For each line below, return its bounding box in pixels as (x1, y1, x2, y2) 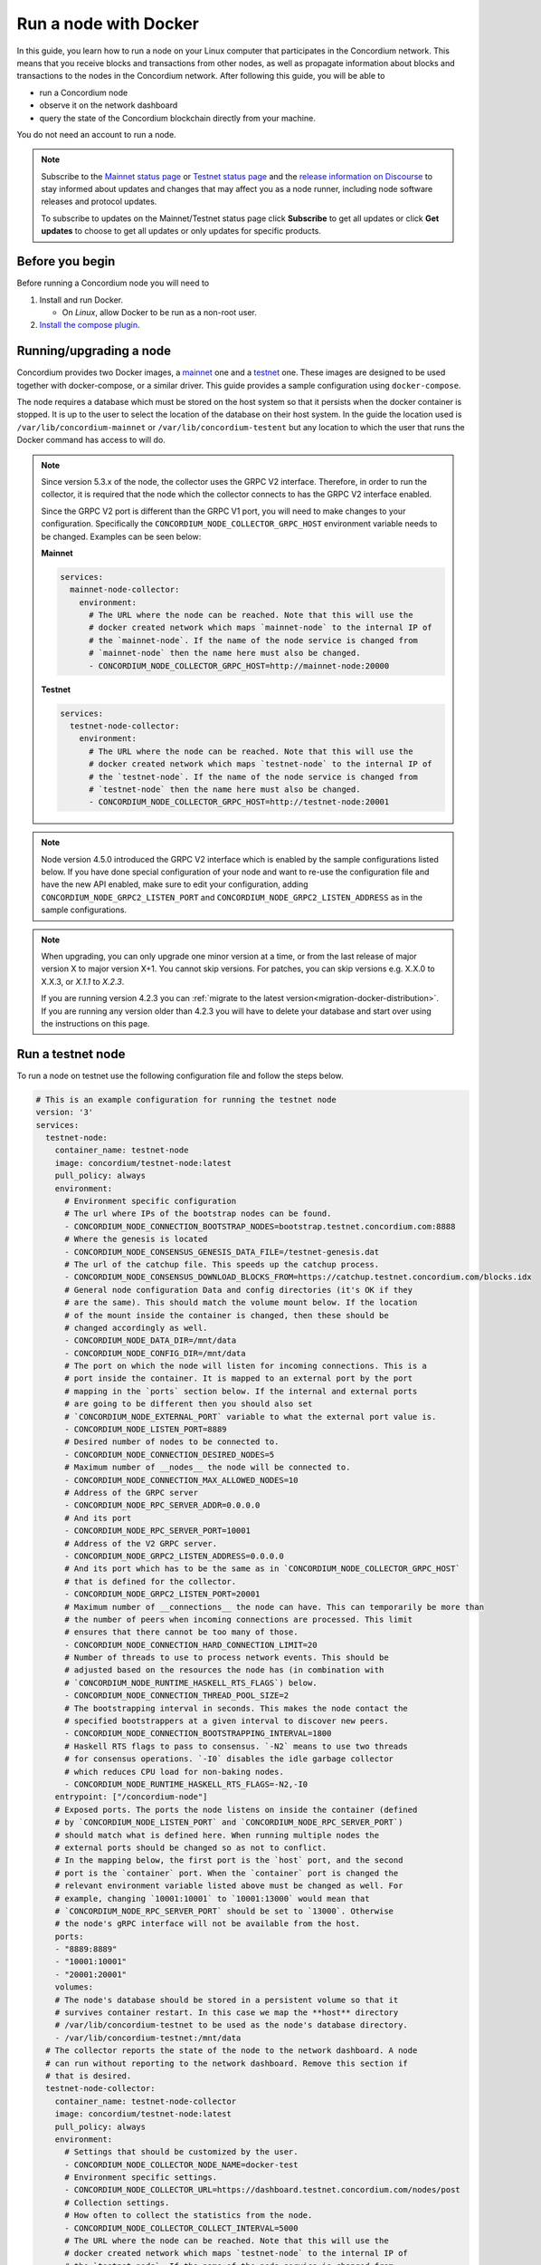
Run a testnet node (16, 1046, 126, 1062)
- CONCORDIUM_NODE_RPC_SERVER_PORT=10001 (64, 1526, 251, 1536)
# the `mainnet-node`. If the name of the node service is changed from (89, 635, 418, 645)
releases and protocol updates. (41, 196, 157, 207)
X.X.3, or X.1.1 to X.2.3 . (41, 976, 125, 987)
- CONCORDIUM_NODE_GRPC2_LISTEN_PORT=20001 (64, 1589, 261, 1599)
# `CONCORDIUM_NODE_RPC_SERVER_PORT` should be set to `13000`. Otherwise (54, 1905, 394, 1916)
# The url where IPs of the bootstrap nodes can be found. (64, 1209, 332, 1219)
